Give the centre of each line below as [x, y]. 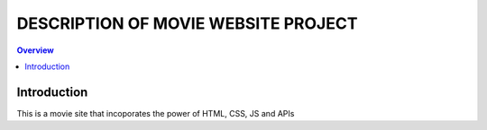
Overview [35, 50]
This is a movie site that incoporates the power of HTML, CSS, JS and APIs [156, 113]
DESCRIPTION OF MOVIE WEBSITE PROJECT [187, 23]
